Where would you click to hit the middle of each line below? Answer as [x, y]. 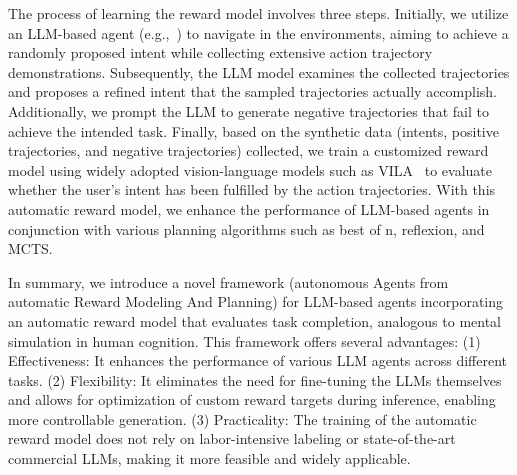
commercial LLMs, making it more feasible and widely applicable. [209, 458]
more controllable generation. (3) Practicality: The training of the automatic [242, 418]
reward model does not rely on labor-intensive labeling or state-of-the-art [232, 438]
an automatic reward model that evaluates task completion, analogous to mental [255, 320]
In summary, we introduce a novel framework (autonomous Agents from [228, 281]
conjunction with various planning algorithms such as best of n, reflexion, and [246, 228]
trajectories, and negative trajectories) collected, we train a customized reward [248, 150]
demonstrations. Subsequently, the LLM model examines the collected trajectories [259, 71]
